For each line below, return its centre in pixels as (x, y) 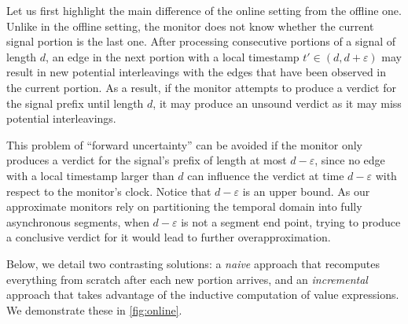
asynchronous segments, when (78, 221)
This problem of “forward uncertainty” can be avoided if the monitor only (184, 144)
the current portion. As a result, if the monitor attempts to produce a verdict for (202, 87)
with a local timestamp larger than (90, 175)
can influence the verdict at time (266, 175)
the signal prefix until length (75, 103)
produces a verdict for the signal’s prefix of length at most (147, 160)
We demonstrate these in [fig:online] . (94, 309)
